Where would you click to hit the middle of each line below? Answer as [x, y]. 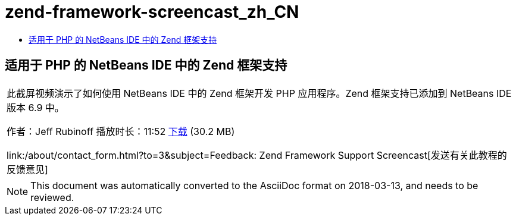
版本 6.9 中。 [35, 107]
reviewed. [52, 197]
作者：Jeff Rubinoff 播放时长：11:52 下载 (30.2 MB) [121, 131]
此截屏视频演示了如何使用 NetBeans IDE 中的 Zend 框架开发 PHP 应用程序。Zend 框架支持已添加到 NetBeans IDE [259, 93]
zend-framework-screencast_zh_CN [152, 12]
